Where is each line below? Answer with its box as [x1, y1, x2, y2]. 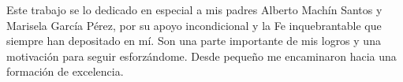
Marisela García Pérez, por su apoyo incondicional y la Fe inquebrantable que [6, 17, 382, 33]
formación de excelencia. [6, 63, 124, 80]
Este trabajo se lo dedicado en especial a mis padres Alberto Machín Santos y [6, 2, 382, 17]
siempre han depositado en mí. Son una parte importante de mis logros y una [6, 32, 381, 49]
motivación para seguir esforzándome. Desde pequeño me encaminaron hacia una [6, 47, 397, 64]
